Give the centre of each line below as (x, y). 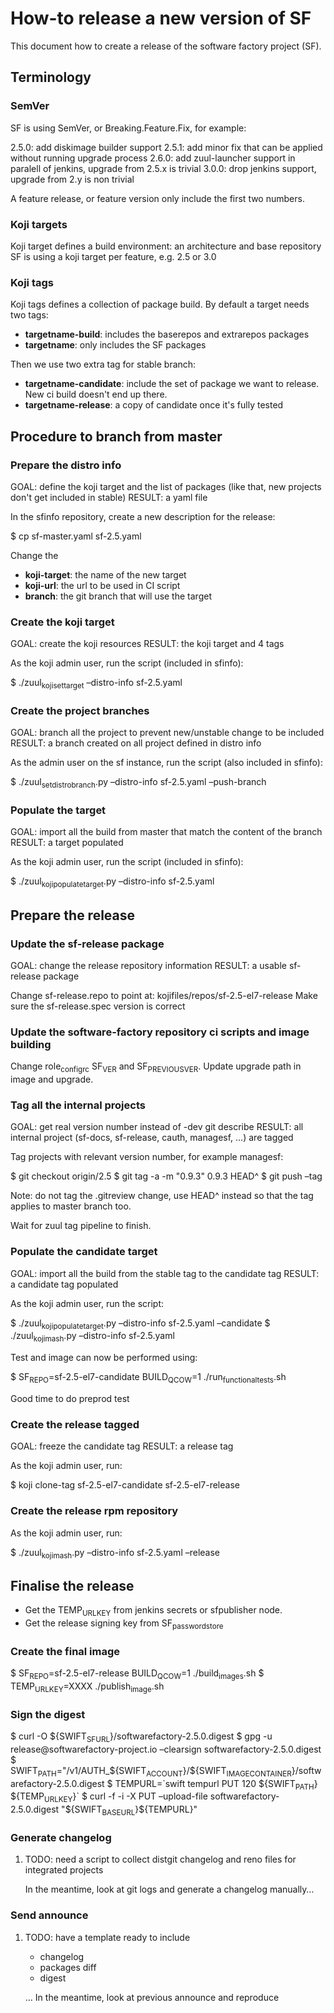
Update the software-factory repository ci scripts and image (160, 1032)
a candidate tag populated (64, 1284)
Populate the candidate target (84, 1252)
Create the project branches (80, 710)
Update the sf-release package (87, 944)
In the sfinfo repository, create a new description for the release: (143, 516)
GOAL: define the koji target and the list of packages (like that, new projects (166, 486)
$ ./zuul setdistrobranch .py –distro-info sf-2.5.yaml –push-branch (138, 783)
